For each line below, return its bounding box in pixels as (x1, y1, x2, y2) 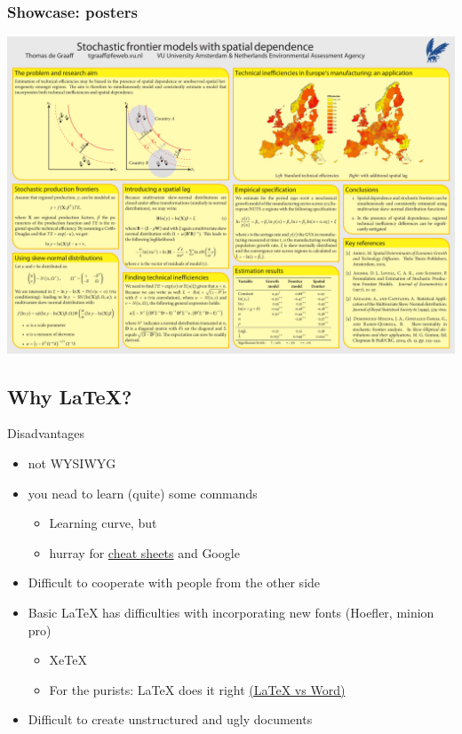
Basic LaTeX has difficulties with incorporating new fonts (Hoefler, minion (28, 602, 434, 621)
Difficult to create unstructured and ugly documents (28, 710, 313, 729)
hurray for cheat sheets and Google (49, 543, 240, 562)
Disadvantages (7, 424, 85, 443)
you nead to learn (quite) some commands (28, 483, 258, 502)
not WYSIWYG (28, 453, 116, 472)
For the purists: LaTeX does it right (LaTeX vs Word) (49, 680, 346, 698)
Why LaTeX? (7, 382, 132, 410)
